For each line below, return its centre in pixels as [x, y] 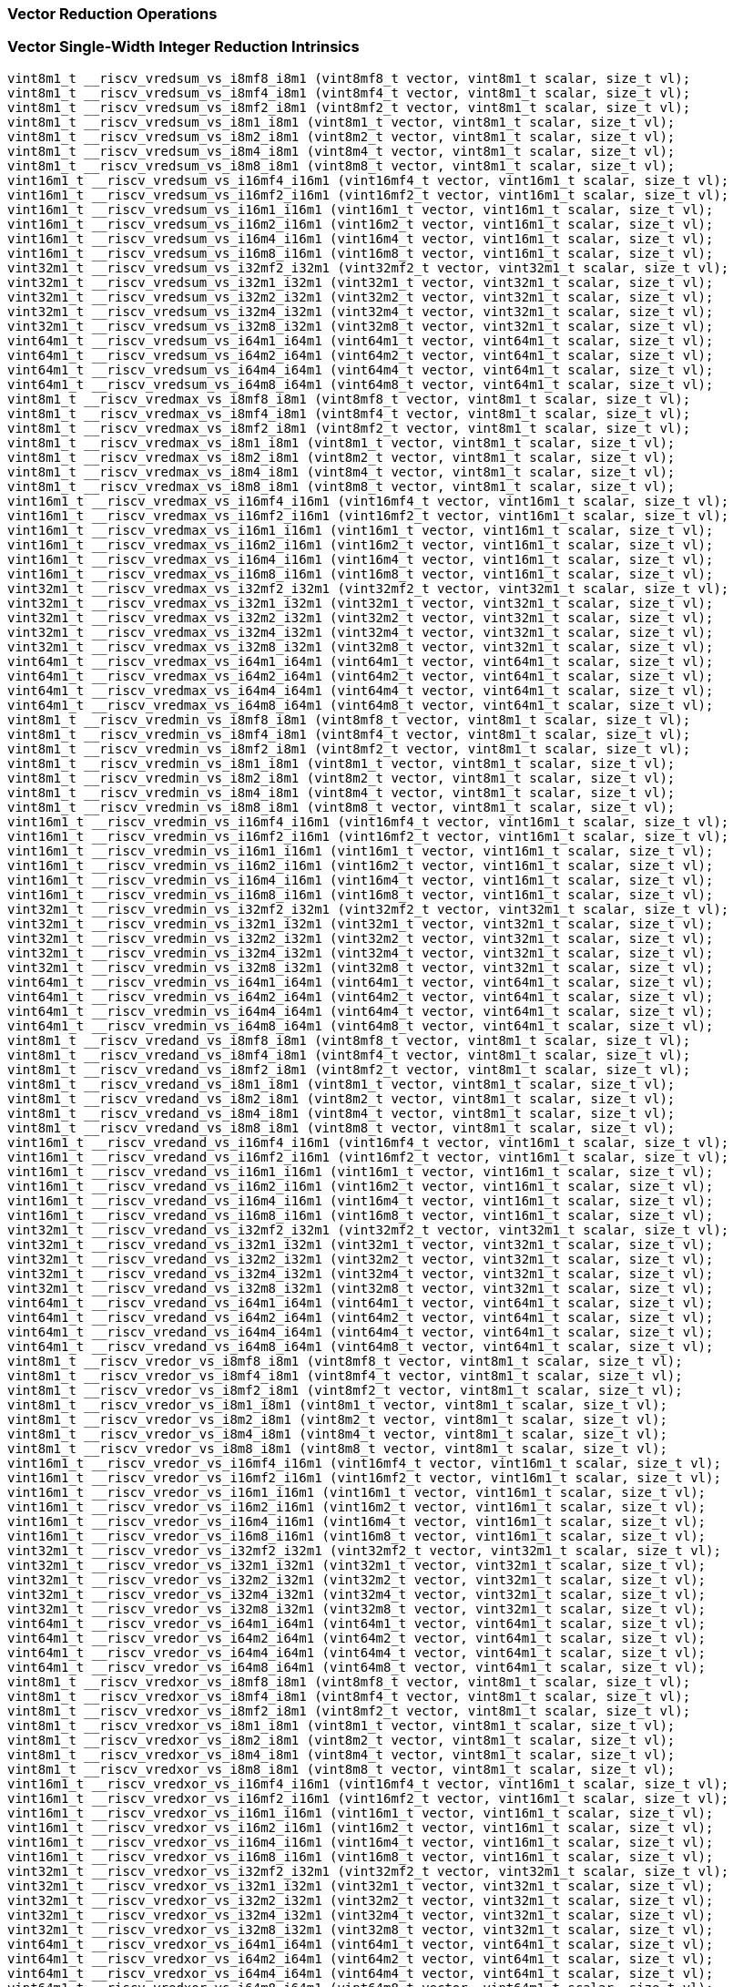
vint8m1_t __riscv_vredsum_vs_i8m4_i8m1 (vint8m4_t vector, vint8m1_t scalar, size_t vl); [341, 151]
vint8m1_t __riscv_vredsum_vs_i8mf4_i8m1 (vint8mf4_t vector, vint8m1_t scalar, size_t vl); [349, 92]
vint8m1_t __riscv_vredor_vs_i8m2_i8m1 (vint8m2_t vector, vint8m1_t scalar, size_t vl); [337, 1419]
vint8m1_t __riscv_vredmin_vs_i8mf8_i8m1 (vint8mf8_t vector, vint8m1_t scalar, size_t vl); [349, 719]
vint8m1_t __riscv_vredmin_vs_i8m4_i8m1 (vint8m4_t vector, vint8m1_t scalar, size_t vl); [341, 792]
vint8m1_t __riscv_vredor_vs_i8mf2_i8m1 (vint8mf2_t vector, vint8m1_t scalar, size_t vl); [345, 1390]
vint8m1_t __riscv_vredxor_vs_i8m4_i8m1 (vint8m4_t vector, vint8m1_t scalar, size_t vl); [341, 1754]
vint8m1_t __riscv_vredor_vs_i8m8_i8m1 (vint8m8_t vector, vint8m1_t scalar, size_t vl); [337, 1448]
